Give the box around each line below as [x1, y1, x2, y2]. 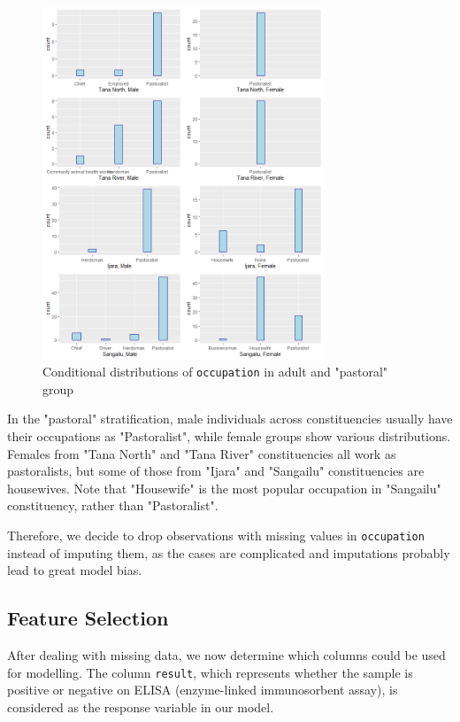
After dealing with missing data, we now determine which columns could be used [7, 645, 446, 664]
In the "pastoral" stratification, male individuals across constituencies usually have [7, 409, 453, 428]
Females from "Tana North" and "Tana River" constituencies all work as [7, 444, 396, 462]
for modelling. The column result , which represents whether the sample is [7, 663, 413, 681]
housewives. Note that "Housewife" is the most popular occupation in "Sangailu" [7, 478, 441, 497]
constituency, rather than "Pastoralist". [7, 496, 218, 515]
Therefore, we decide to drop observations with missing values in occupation [7, 525, 425, 544]
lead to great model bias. [7, 561, 142, 579]
